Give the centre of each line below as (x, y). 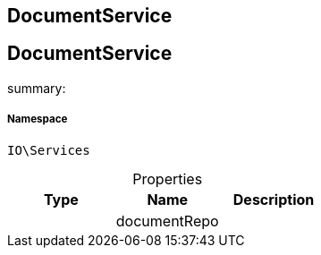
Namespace (38, 119)
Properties (168, 178)
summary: (37, 88)
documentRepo (167, 221)
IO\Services (49, 150)
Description (274, 199)
